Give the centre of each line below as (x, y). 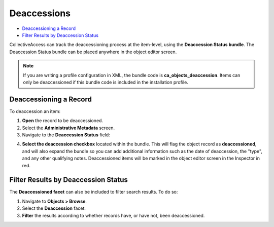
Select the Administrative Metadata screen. (68, 128)
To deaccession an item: (35, 111)
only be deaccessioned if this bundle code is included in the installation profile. (106, 82)
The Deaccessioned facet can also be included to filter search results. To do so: (94, 192)
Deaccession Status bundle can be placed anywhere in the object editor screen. (93, 52)
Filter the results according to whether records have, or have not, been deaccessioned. (113, 215)
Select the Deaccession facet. (54, 208)
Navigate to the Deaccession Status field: (66, 135)
